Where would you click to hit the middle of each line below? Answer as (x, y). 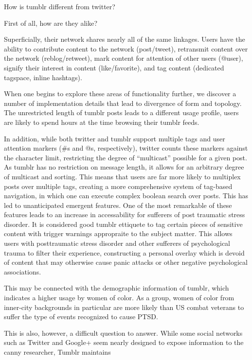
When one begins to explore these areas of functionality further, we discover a (120, 94)
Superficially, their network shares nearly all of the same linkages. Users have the (125, 39)
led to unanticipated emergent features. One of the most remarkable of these (118, 205)
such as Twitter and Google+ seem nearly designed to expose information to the (124, 342)
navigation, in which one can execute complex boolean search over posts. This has (126, 196)
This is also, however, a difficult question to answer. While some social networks (123, 333)
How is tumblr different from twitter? (60, 6)
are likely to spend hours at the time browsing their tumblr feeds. (102, 122)
